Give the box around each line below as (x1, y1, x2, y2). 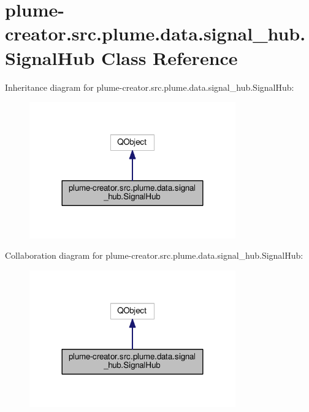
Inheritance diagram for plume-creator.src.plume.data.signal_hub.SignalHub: (5, 80, 294, 93)
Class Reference (101, 45, 238, 70)
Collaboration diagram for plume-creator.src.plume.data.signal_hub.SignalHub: (5, 249, 303, 262)
